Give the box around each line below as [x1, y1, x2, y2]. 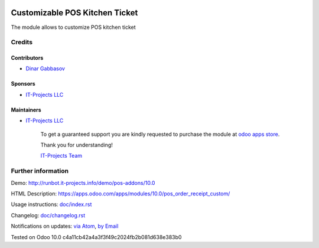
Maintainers [11, 106, 41, 113]
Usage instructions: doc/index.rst [11, 201, 92, 208]
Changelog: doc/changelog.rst [11, 211, 86, 218]
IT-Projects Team [40, 152, 83, 159]
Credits [11, 38, 32, 47]
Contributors [11, 54, 44, 61]
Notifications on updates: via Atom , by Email [11, 223, 119, 230]
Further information [11, 167, 69, 175]
